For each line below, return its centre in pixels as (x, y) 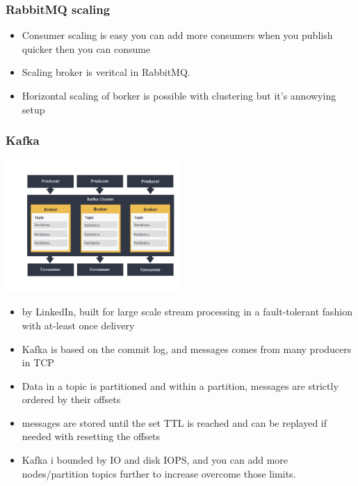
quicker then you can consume (86, 48)
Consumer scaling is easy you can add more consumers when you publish (177, 35)
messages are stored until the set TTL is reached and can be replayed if (174, 422)
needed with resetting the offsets (91, 436)
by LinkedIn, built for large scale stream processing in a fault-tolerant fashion (187, 312)
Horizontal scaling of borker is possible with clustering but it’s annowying (179, 95)
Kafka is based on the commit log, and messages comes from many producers (187, 348)
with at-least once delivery (78, 325)
